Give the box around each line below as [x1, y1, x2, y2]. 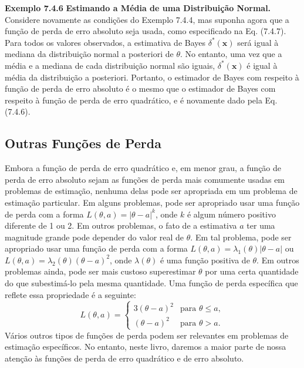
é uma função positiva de [160, 253, 250, 266]
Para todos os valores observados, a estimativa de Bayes [5, 36, 206, 48]
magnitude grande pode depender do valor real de [5, 230, 184, 243]
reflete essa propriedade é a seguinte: [5, 288, 136, 300]
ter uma [246, 219, 275, 232]
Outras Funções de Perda [5, 134, 161, 152]
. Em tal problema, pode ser [190, 230, 292, 243]
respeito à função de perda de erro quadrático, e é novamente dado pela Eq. [5, 93, 278, 106]
